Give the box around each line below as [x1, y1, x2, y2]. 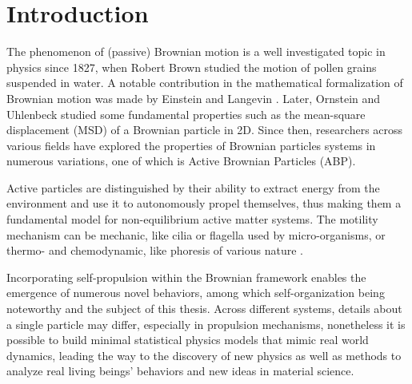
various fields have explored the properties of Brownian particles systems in [6, 137, 376, 153]
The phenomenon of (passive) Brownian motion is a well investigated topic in [6, 43, 386, 60]
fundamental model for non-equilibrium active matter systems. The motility [6, 211, 378, 228]
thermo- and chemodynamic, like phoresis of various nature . [6, 242, 304, 259]
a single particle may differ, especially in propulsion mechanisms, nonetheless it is [6, 315, 406, 332]
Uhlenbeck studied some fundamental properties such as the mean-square [6, 105, 366, 122]
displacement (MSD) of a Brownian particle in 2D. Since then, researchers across [6, 121, 403, 138]
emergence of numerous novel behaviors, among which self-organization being [6, 284, 385, 301]
